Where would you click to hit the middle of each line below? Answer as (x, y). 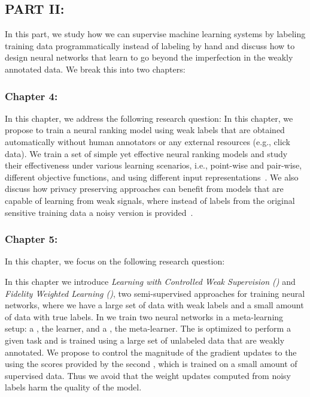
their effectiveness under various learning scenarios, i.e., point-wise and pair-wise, (154, 165)
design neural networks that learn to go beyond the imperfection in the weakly (149, 57)
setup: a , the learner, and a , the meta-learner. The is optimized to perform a (148, 328)
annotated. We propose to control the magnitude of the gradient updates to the (151, 352)
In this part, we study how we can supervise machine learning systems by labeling (155, 34)
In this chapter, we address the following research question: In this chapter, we (149, 118)
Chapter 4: (31, 96)
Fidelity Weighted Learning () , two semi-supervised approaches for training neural (155, 293)
